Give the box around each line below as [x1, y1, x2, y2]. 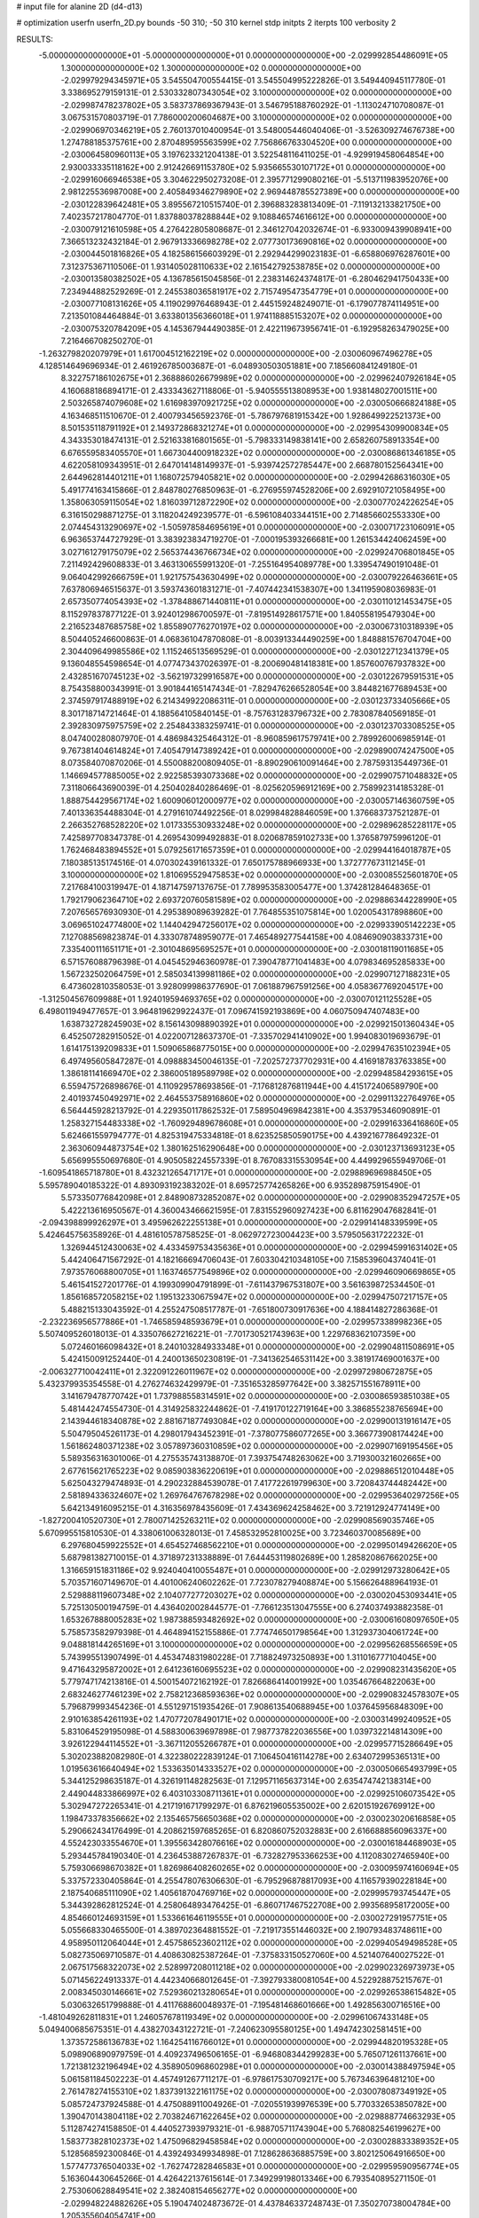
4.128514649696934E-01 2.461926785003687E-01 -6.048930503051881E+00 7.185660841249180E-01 [38, 360, 418, 371]
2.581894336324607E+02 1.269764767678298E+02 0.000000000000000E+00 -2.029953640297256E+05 [60, 1490, 459, 1501]
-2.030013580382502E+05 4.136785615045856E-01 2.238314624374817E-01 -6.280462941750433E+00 [60, 273, 450, 284]
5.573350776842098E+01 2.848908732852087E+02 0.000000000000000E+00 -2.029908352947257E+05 [60, 1192, 460, 1203]
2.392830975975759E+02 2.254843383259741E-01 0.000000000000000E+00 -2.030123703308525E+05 [60, 720, 456, 731]
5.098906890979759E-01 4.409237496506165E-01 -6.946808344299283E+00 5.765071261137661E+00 [60, 2049, 447, 2060]
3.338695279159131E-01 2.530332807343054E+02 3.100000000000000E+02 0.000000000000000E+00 [60, 87, 452, 98]
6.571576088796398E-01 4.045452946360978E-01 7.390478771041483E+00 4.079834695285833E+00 [60, 956, 445, 967]
